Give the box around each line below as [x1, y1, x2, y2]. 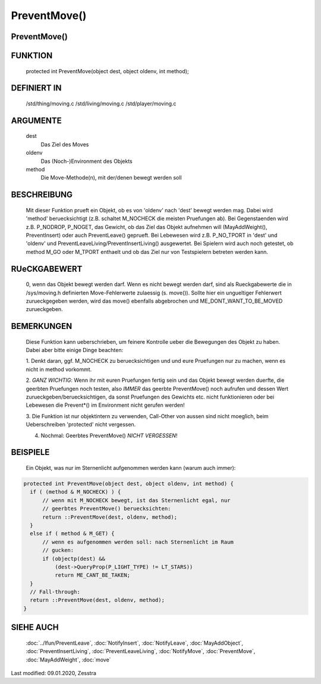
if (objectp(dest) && [42, 555, 105, 562]
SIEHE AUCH [11, 622, 59, 633]
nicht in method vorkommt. [26, 366, 92, 373]
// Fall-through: [30, 589, 80, 595]
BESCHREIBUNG [11, 190, 73, 200]
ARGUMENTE [11, 115, 62, 125]
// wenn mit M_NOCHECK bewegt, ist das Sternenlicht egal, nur [42, 497, 231, 504]
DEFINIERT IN [11, 83, 62, 93]
